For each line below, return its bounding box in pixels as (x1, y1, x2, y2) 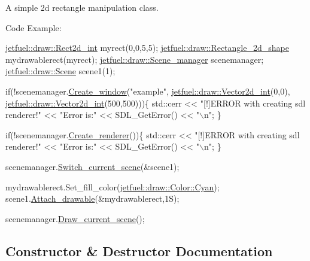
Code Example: (5, 21, 62, 34)
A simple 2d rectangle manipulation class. (5, 1, 159, 13)
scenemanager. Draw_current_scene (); (5, 212, 145, 224)
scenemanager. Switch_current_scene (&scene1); (5, 160, 180, 172)
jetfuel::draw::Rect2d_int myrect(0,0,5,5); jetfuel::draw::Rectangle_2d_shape (5, 41, 289, 54)
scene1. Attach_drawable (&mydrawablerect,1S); (5, 192, 180, 205)
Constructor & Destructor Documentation (5, 241, 273, 260)
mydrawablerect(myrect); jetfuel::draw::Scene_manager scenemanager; (5, 53, 264, 65)
